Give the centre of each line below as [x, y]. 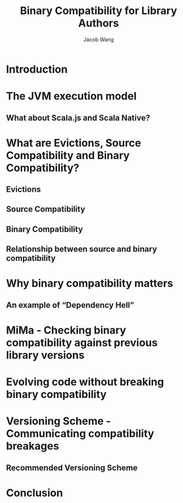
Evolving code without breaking [85, 382]
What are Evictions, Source [74, 143]
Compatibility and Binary [68, 155]
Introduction [37, 69]
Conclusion [35, 493]
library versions [45, 355]
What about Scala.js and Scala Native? [78, 118]
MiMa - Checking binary [66, 330]
